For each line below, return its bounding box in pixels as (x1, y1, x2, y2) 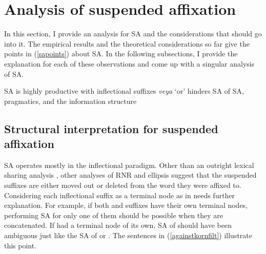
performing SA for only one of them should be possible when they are (4, 209, 223, 220)
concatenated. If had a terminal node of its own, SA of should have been (4, 220, 232, 230)
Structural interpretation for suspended (4, 120, 218, 136)
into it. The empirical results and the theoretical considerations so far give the (4, 38, 250, 49)
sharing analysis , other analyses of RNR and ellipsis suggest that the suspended (4, 170, 257, 180)
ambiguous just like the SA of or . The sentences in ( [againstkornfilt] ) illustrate (4, 230, 252, 241)
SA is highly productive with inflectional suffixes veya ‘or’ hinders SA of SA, (4, 86, 244, 96)
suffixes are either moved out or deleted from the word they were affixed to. (4, 180, 241, 190)
